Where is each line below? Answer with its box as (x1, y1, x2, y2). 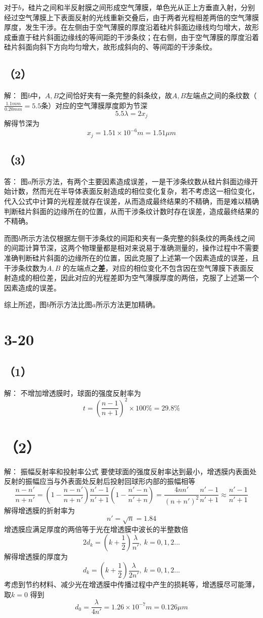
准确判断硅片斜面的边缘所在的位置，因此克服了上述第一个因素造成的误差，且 (4, 252, 259, 263)
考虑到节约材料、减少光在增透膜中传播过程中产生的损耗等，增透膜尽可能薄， (4, 579, 259, 590)
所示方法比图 (50, 299, 93, 310)
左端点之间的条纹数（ (186, 90, 257, 101)
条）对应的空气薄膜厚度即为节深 (41, 100, 148, 110)
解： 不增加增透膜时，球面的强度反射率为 (4, 387, 141, 398)
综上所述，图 (4, 299, 47, 310)
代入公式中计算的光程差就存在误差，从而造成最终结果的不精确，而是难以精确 (4, 195, 259, 206)
